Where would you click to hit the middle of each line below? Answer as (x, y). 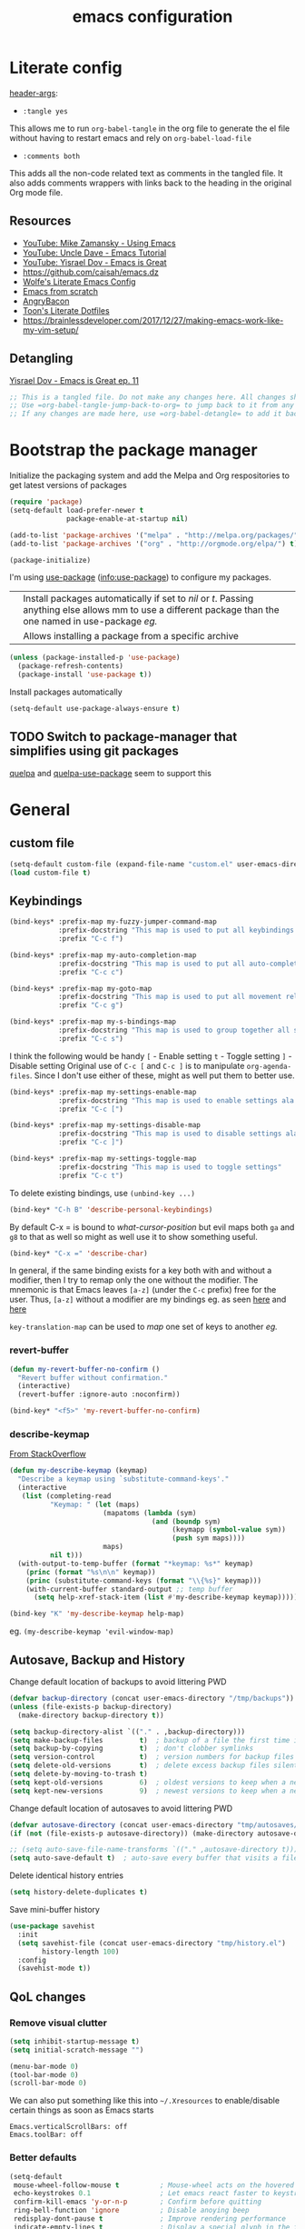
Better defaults (43, 2158)
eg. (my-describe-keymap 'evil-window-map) (92, 1631)
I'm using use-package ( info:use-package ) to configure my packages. (141, 577)
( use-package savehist (52, 1926)
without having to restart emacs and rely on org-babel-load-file (131, 137)
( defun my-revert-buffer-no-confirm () (85, 1369)
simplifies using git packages (94, 751)
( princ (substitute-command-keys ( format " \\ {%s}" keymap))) (143, 1580)
